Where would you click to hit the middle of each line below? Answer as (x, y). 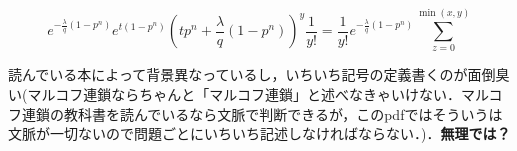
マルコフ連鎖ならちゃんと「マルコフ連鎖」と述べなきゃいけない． (244, 93)
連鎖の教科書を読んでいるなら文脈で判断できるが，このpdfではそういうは (262, 113)
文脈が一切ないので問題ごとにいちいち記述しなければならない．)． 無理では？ (259, 133)
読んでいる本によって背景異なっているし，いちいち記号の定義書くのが (238, 74)
